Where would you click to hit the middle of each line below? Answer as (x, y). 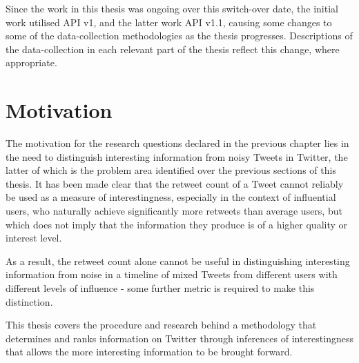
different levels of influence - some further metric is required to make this (160, 288)
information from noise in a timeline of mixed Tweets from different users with (172, 274)
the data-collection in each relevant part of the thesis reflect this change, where (173, 49)
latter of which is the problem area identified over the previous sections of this (171, 170)
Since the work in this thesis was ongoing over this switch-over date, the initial (172, 8)
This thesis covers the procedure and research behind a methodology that (161, 325)
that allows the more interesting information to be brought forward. (149, 352)
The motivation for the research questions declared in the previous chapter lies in (177, 143)
